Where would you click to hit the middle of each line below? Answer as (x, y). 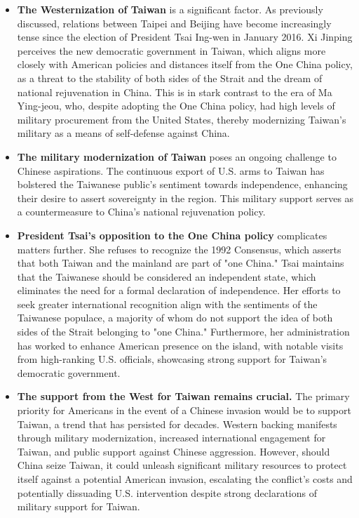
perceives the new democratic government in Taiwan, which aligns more (171, 50)
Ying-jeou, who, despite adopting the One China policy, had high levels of (176, 106)
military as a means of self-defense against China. (123, 133)
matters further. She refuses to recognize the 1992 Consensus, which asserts (179, 249)
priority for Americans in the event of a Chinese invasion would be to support (184, 410)
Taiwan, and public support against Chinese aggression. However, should (174, 451)
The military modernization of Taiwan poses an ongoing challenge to (177, 156)
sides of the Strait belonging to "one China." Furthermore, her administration (183, 332)
